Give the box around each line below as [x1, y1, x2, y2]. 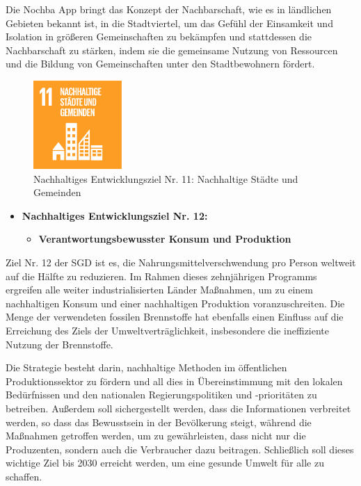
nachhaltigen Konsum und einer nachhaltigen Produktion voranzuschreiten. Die [6, 295, 345, 310]
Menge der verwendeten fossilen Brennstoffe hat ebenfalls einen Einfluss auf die [6, 309, 344, 324]
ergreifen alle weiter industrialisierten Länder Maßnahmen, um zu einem [6, 282, 313, 297]
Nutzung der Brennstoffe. [6, 337, 113, 351]
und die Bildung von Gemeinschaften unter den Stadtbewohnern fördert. [6, 56, 315, 71]
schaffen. [6, 469, 42, 483]
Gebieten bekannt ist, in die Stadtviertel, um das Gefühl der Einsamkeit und [6, 15, 333, 30]
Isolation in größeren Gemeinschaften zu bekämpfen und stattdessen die [6, 29, 312, 44]
